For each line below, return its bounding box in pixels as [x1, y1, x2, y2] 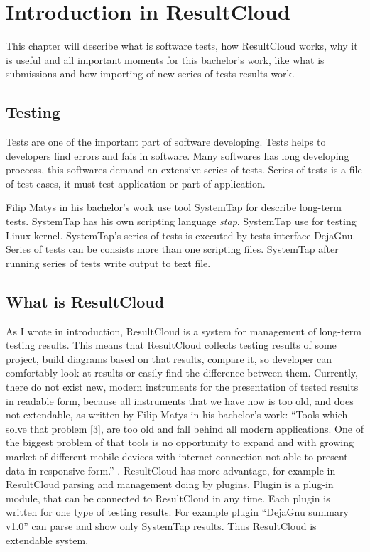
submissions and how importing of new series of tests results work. [6, 66, 295, 81]
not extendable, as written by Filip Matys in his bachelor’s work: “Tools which [6, 407, 348, 422]
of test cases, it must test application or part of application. [6, 175, 266, 190]
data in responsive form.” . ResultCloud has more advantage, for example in [6, 462, 336, 477]
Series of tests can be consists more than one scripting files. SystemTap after [6, 242, 339, 256]
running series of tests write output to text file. [6, 255, 211, 270]
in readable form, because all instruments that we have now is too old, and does [6, 393, 354, 408]
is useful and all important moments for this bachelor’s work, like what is [6, 52, 325, 67]
